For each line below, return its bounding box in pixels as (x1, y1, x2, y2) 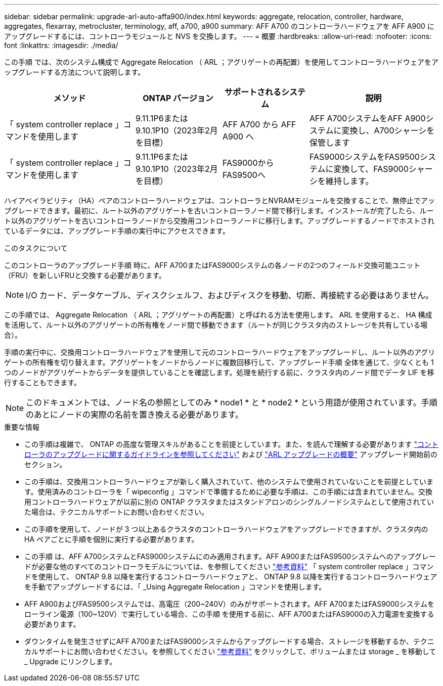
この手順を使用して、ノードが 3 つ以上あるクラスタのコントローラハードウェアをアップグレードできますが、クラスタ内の (24, 525, 428, 533)
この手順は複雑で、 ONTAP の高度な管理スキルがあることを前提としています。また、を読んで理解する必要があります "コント (24, 440, 438, 448)
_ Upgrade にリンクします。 (24, 657, 117, 666)
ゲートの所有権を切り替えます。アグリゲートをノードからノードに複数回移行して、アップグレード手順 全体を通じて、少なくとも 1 (4, 358, 434, 367)
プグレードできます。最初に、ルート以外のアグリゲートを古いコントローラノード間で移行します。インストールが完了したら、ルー (4, 206, 434, 215)
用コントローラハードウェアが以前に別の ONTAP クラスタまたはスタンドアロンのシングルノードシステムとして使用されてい (24, 497, 434, 506)
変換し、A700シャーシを (341, 125, 435, 135)
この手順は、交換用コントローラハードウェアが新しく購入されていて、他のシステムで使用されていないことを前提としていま (24, 477, 434, 486)
